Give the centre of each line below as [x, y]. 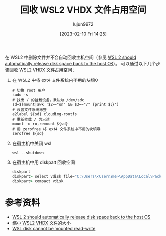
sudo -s [20, 95]
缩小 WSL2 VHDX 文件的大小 [42, 223]
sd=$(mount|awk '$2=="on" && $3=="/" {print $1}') [66, 104]
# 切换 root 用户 [29, 90]
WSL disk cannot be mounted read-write [54, 228]
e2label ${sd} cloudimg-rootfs [45, 114]
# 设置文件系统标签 [29, 110]
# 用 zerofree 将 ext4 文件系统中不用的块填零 [56, 129]
